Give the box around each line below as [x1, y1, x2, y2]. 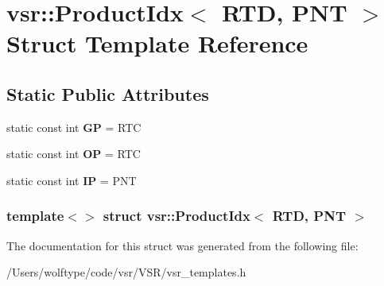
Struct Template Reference [6, 27, 308, 60]
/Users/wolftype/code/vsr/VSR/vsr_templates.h [6, 264, 246, 280]
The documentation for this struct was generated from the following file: [6, 237, 359, 253]
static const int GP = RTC [6, 118, 142, 135]
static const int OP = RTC [6, 145, 141, 162]
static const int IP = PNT [6, 172, 137, 188]
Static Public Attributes [6, 81, 209, 106]
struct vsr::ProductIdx [103, 206, 250, 226]
